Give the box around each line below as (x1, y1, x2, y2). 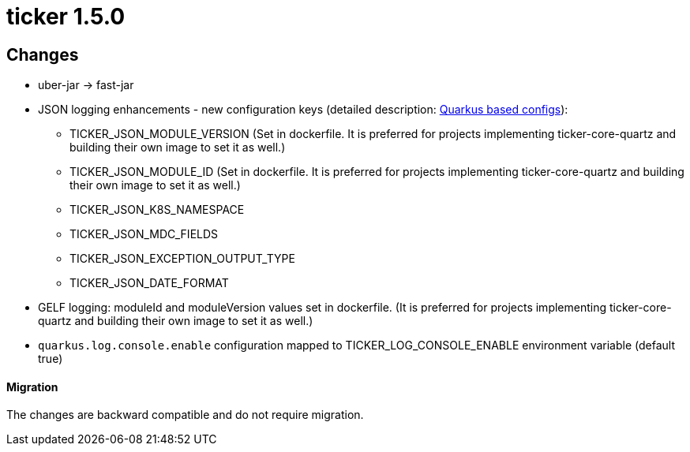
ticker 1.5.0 (6, 3, 126, 30)
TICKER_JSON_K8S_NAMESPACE (69, 203, 245, 217)
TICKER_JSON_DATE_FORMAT (69, 276, 229, 290)
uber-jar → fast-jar (38, 78, 134, 92)
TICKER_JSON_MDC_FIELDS (69, 227, 219, 241)
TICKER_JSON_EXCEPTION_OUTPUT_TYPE (69, 252, 295, 266)
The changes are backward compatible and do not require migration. (6, 408, 364, 422)
